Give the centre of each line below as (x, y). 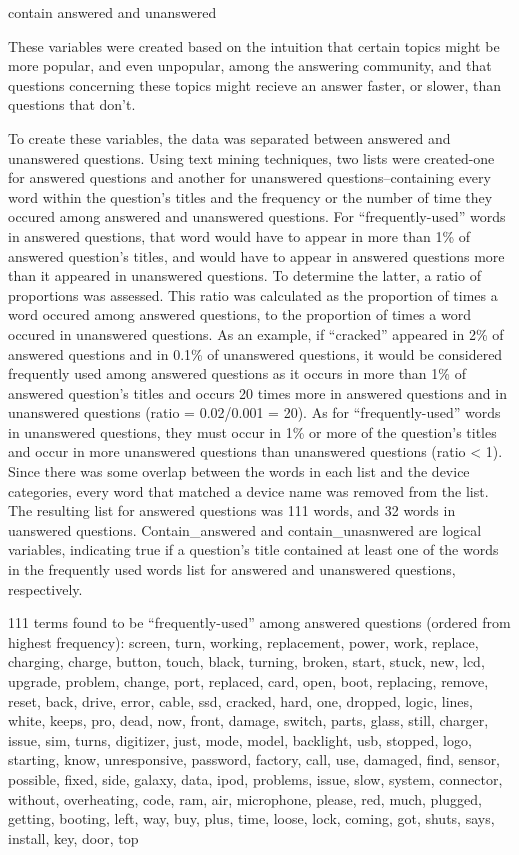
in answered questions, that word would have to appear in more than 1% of (239, 235)
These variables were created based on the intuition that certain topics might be (254, 45)
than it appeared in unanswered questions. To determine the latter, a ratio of (244, 275)
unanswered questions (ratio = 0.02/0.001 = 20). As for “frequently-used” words (254, 412)
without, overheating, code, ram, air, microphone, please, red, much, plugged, (245, 798)
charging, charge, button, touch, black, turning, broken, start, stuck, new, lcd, (246, 661)
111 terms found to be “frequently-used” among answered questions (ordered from (259, 622)
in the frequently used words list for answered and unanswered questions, (232, 569)
